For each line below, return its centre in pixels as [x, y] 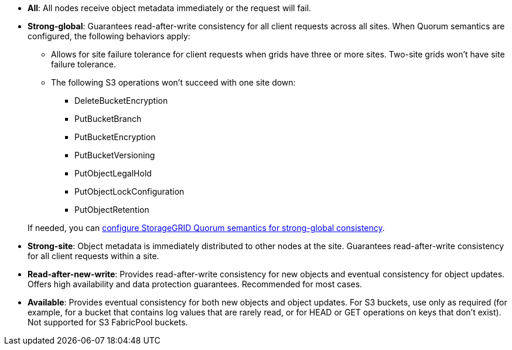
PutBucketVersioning [115, 155]
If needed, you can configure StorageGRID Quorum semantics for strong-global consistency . [206, 228]
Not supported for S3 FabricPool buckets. [108, 322]
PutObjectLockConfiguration [129, 191]
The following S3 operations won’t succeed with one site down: [173, 82]
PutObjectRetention [112, 210]
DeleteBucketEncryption [121, 101]
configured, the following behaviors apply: [109, 36]
